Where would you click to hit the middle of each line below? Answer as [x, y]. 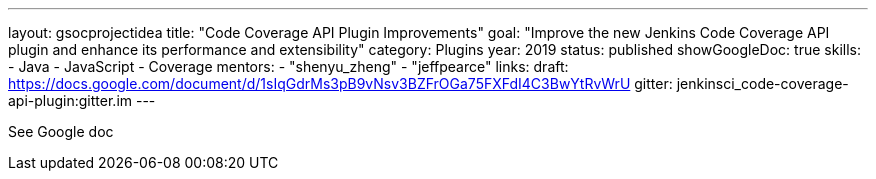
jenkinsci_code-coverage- [762, 83]
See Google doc [61, 131]
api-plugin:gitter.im [70, 100]
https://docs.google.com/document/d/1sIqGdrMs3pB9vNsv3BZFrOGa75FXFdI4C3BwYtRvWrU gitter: [340, 83]
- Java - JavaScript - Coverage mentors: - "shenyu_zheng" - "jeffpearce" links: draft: [288, 66]
